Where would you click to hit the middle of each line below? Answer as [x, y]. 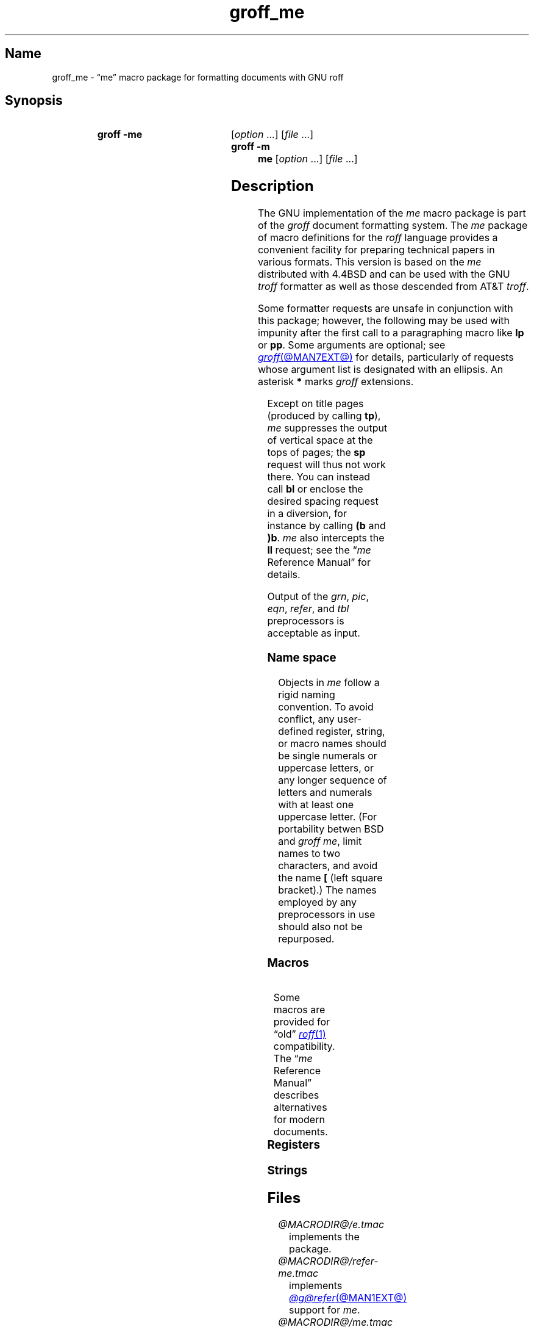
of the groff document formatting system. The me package [393, 226]
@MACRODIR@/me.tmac [336, 1322]
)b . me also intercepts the [326, 538]
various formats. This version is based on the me [369, 262]
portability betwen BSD [331, 829]
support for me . [325, 1310]
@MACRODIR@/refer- [328, 1261]
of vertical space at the [320, 440]
